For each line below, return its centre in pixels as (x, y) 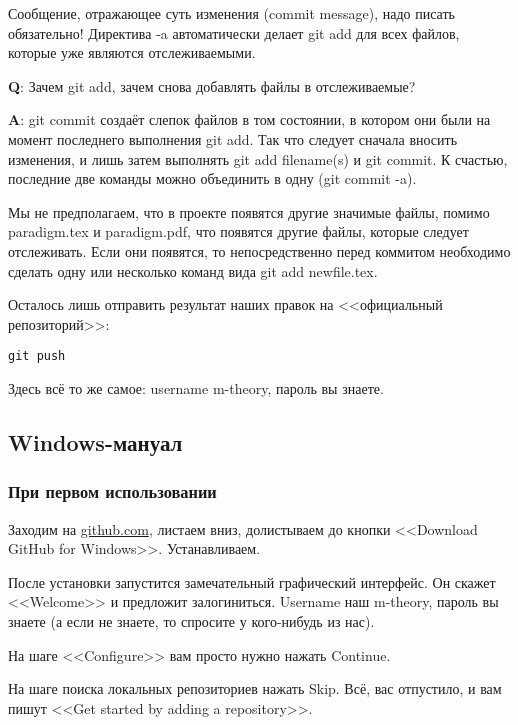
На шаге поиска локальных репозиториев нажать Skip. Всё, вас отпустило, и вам (255, 688)
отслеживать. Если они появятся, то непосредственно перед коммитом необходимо (259, 250)
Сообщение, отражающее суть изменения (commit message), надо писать (231, 13)
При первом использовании (112, 491)
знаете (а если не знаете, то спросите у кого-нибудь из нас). (191, 620)
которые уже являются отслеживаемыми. (132, 52)
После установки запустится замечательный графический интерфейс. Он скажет (252, 581)
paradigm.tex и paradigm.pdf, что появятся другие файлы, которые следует (238, 231)
